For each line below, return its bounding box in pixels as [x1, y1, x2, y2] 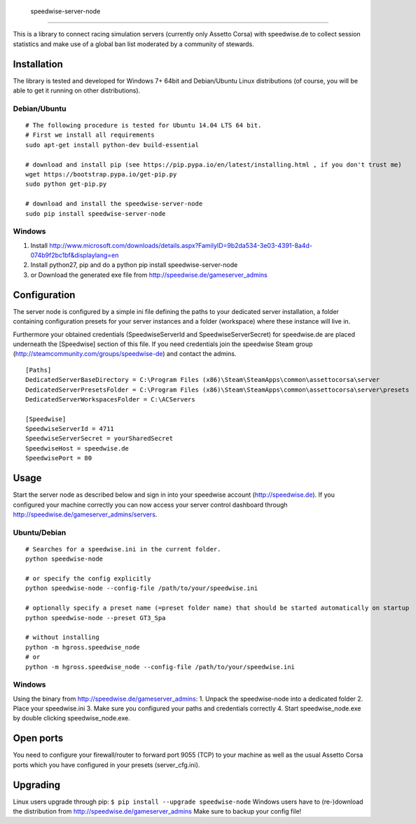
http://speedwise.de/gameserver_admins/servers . [13, 510, 158, 519]
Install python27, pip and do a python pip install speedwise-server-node [30, 261, 238, 269]
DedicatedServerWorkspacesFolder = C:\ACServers [25, 395, 195, 403]
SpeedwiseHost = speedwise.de [25, 444, 130, 452]
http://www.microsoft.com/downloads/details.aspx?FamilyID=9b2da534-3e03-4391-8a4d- [49, 241, 313, 249]
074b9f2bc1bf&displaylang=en [30, 251, 119, 259]
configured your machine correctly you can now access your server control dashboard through [13, 500, 288, 509]
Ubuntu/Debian [13, 528, 67, 537]
